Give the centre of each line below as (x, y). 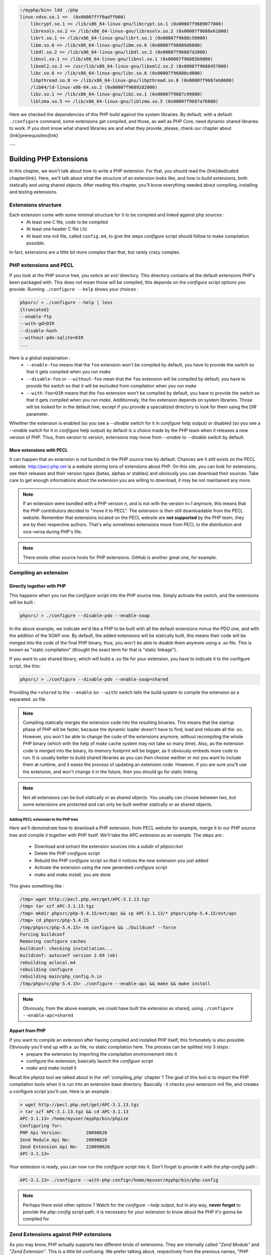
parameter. (38, 414)
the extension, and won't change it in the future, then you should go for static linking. (111, 772)
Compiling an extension (39, 573)
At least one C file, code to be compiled (67, 222)
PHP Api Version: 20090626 (63, 1133)
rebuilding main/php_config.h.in (61, 977)
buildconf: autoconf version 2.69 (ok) (69, 956)
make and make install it (51, 1068)
